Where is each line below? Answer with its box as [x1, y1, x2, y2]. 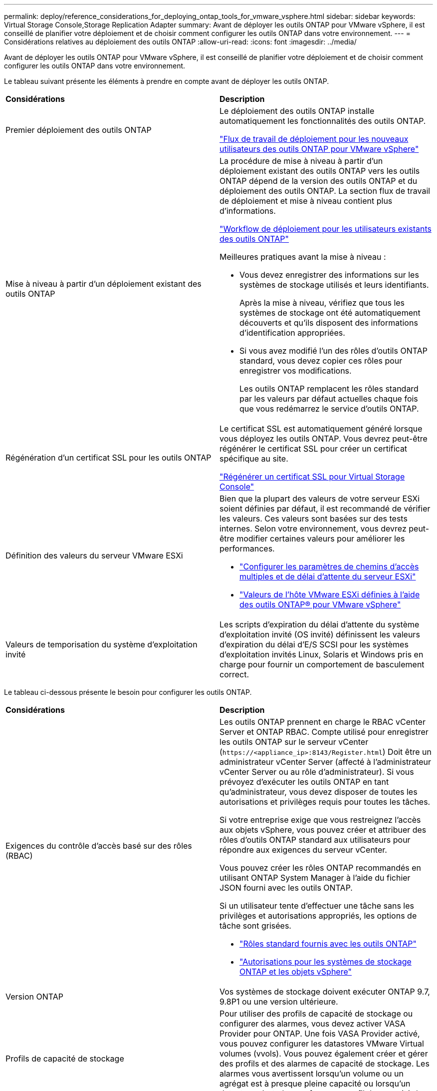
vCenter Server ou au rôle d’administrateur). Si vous [219, 767, 414, 777]
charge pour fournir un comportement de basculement [219, 659, 425, 669]
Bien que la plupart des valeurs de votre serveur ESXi [219, 494, 420, 504]
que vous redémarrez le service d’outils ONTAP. [239, 404, 419, 414]
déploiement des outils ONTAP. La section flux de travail [219, 186, 431, 196]
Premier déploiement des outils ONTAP [5, 125, 152, 135]
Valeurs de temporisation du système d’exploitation [5, 639, 198, 649]
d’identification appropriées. [239, 328, 345, 338]
